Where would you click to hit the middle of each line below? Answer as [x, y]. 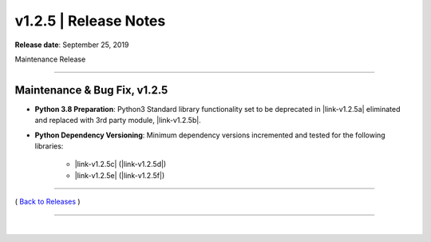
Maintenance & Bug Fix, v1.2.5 [91, 90]
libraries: [49, 146]
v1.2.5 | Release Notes [90, 21]
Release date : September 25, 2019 [72, 45]
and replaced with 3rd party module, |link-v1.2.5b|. [118, 121]
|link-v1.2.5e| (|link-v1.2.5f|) [120, 175]
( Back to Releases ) [47, 202]
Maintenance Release [50, 59]
